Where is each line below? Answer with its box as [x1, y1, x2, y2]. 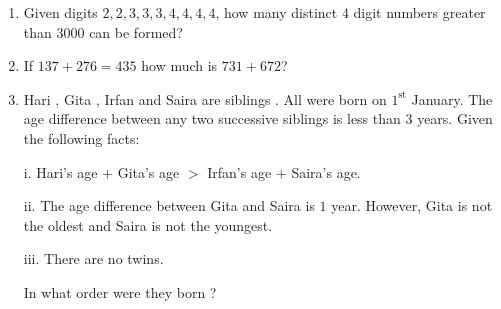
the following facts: [23, 127, 140, 148]
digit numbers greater [353, 2, 486, 22]
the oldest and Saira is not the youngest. [23, 214, 273, 235]
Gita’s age [117, 161, 180, 182]
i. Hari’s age [23, 161, 98, 182]
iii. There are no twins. [23, 248, 164, 269]
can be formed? [89, 21, 183, 42]
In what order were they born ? [23, 281, 217, 302]
